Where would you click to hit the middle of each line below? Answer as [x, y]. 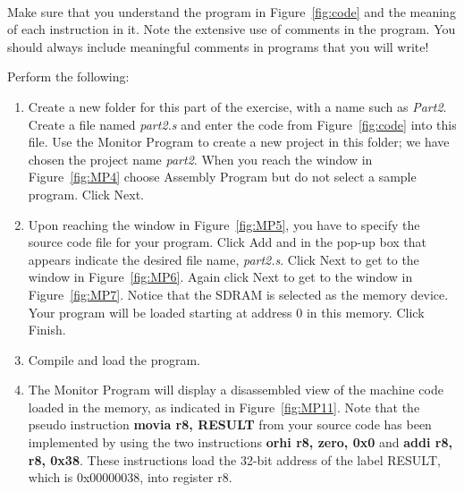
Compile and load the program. [114, 359]
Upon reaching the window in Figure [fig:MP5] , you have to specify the [224, 224]
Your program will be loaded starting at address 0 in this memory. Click [226, 312]
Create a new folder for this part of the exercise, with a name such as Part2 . [237, 106]
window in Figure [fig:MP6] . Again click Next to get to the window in [220, 277]
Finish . [47, 330]
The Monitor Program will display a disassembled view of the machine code [236, 390]
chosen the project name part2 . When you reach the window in [200, 159]
